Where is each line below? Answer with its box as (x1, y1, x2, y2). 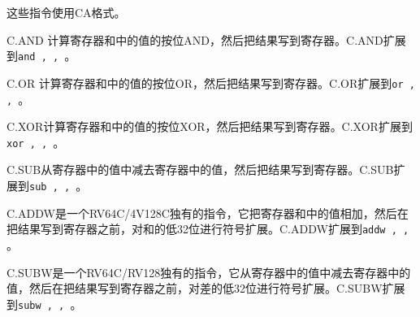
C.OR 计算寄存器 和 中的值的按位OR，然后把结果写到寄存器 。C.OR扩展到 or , (6, 74, 415, 91)
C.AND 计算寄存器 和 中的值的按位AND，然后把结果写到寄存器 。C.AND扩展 (6, 31, 406, 48)
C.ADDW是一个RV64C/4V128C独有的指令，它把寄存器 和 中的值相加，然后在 (6, 204, 409, 221)
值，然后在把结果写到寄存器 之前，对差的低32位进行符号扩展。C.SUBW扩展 (6, 280, 405, 297)
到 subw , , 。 (6, 295, 82, 312)
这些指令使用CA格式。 (6, 4, 126, 20)
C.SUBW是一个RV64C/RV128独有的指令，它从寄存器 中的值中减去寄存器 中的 (6, 263, 411, 280)
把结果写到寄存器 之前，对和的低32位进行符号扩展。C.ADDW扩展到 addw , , (6, 220, 409, 237)
